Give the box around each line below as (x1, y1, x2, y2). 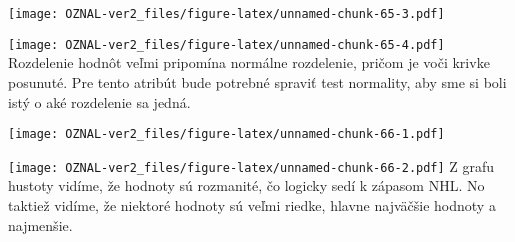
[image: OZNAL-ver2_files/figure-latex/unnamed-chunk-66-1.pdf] (8, 127, 445, 142)
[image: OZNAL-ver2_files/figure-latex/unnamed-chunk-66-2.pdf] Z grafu (8, 155, 495, 176)
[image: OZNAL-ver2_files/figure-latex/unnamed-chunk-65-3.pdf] (8, 7, 445, 21)
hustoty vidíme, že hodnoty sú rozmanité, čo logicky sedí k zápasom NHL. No (8, 175, 485, 196)
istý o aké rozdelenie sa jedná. (8, 91, 191, 112)
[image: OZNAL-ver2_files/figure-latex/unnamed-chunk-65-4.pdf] (8, 37, 445, 52)
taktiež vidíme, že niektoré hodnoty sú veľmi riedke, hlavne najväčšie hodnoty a (8, 195, 496, 215)
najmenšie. (8, 214, 73, 235)
